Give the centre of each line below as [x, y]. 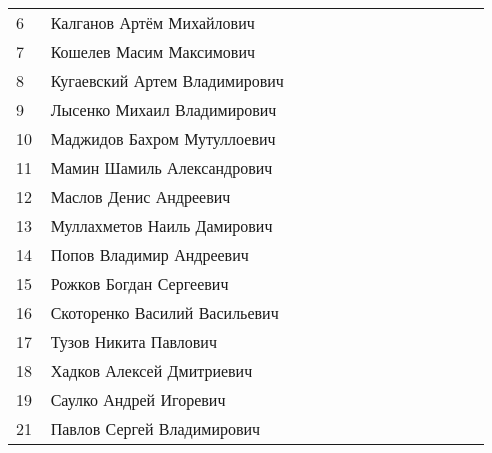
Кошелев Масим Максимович [153, 51]
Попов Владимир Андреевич [149, 254]
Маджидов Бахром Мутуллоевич [163, 138]
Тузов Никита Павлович [133, 341]
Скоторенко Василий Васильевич [164, 312]
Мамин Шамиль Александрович [161, 167]
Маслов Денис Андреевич [140, 196]
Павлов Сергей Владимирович [155, 428]
